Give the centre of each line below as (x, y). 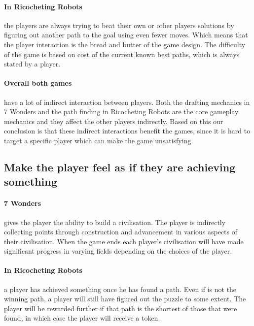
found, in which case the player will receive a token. (82, 318)
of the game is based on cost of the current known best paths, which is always (122, 54)
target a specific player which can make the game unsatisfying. (99, 140)
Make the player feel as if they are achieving (120, 167)
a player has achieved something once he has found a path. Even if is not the (120, 289)
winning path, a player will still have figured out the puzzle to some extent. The (125, 299)
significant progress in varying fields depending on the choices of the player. (118, 251)
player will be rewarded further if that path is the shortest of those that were (121, 308)
